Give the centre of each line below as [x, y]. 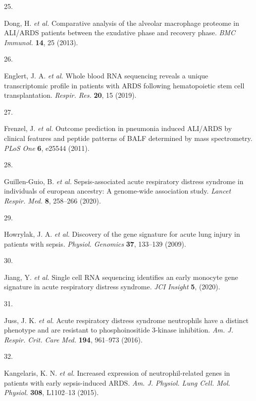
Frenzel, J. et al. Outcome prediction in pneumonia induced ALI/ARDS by [118, 128]
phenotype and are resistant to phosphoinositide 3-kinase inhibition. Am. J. [119, 330]
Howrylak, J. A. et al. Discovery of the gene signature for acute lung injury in [122, 234]
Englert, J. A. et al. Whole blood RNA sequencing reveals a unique [106, 75]
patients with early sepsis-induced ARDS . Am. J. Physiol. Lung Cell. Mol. [117, 382]
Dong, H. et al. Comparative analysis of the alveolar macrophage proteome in [122, 23]
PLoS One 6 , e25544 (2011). [47, 148]
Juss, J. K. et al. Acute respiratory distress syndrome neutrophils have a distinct [127, 320]
